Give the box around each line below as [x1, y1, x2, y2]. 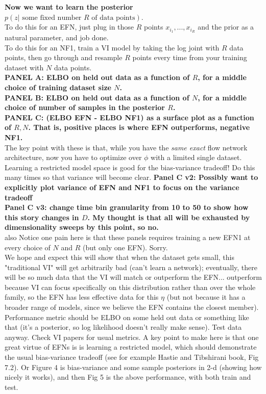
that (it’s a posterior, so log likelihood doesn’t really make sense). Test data [5, 322, 242, 332]
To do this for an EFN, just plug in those [5, 21, 134, 32]
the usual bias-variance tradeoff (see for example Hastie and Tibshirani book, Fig [5, 352, 259, 362]
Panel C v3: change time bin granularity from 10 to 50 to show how [5, 202, 249, 213]
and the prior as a [198, 21, 254, 32]
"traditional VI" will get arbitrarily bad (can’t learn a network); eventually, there [5, 261, 257, 272]
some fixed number [22, 14, 82, 21]
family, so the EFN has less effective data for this [5, 292, 159, 302]
